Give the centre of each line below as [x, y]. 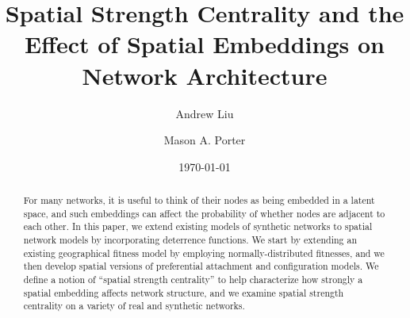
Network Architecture [205, 75]
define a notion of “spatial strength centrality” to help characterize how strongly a [193, 280]
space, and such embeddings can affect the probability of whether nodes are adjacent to [204, 213]
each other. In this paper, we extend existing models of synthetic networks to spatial [198, 226]
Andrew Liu [205, 113]
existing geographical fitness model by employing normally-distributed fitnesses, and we [204, 253]
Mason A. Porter [205, 140]
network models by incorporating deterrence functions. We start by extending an [190, 240]
